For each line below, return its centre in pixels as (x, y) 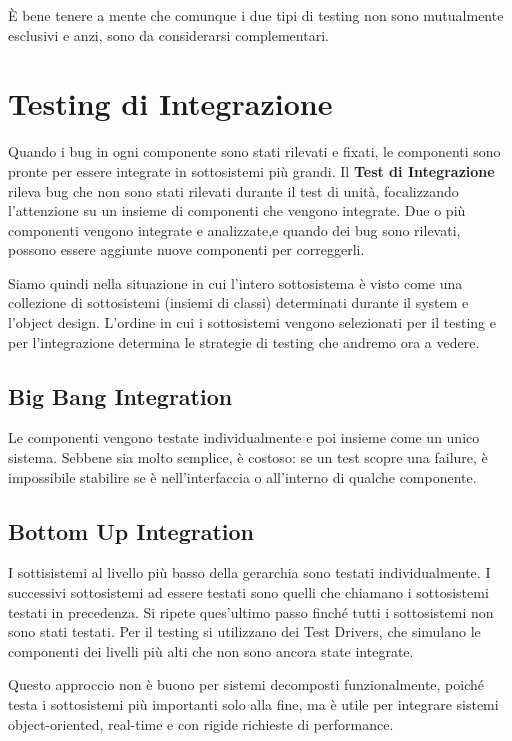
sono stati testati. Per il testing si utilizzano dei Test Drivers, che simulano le (244, 631)
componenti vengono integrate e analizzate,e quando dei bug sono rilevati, (234, 229)
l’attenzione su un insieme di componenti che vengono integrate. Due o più (237, 210)
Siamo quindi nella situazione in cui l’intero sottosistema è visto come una (235, 282)
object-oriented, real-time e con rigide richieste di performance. (201, 723)
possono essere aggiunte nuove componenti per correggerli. (186, 249)
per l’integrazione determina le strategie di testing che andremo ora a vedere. (244, 341)
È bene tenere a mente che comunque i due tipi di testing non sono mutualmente (256, 15)
